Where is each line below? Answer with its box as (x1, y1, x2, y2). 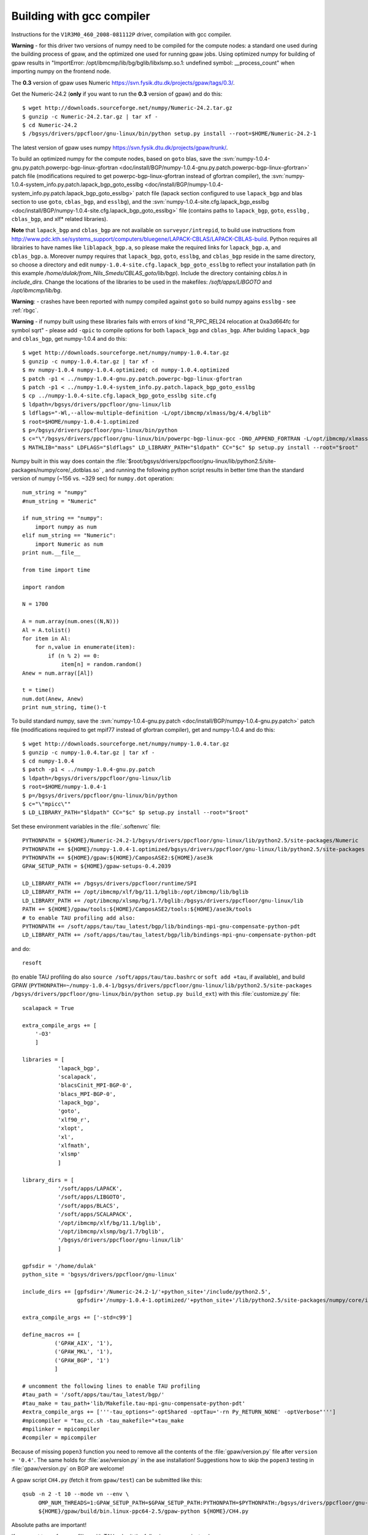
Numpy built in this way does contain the (11, 457, 115, 465)
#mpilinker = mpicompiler (22, 1425, 101, 1432)
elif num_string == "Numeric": (22, 532, 117, 539)
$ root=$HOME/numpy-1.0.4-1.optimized (22, 418, 139, 425)
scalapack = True (22, 1005, 74, 1011)
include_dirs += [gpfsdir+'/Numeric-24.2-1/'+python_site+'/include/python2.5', (22, 1288, 272, 1295)
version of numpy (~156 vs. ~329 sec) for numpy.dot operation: (11, 475, 174, 482)
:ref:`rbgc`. (11, 306, 39, 314)
